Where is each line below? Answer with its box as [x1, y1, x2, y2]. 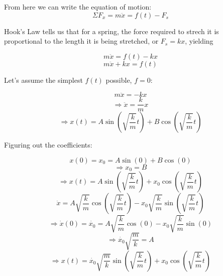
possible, [105, 74, 132, 85]
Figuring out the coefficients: [4, 140, 92, 150]
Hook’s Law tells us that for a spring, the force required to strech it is [4, 26, 219, 36]
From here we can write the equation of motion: [4, 2, 152, 12]
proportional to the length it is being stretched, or [4, 36, 159, 46]
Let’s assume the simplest [4, 74, 83, 85]
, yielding [185, 36, 213, 46]
